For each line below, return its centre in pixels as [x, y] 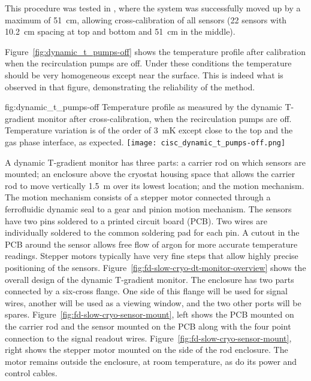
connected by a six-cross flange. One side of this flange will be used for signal [146, 291]
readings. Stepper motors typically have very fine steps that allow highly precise [152, 256]
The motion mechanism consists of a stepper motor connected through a [138, 197]
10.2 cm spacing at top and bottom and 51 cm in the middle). [120, 31]
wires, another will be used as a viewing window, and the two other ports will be [153, 302]
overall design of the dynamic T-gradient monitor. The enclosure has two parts [150, 279]
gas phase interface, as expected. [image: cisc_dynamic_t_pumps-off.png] [145, 141]
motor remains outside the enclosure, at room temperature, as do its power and [151, 361]
